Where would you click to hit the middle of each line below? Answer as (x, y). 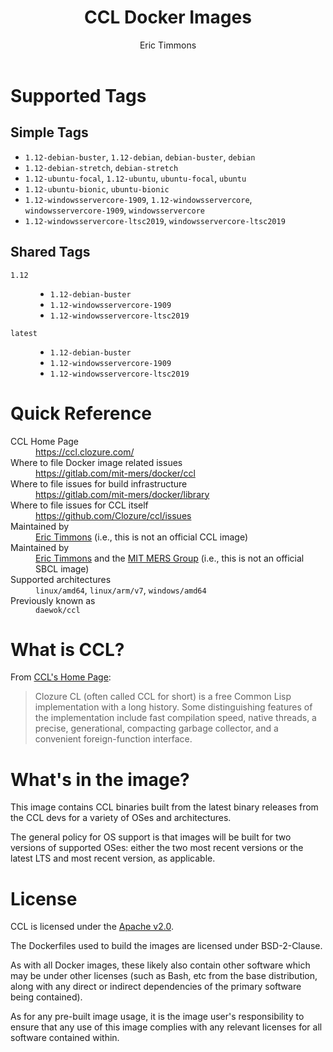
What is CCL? (67, 649)
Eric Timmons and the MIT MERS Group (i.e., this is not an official (170, 558)
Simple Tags (49, 132)
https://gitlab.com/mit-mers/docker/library (122, 494)
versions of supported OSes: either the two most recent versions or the (157, 848)
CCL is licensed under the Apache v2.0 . (92, 927)
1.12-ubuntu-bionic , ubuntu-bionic (97, 188)
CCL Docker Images (168, 17)
